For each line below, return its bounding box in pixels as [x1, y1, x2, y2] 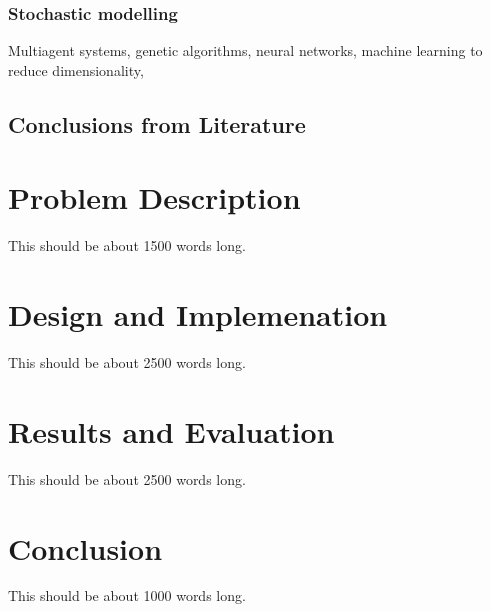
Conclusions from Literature [8, 108, 306, 139]
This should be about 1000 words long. [8, 585, 246, 606]
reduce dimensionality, [8, 59, 144, 80]
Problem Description [8, 177, 301, 218]
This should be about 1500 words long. [8, 235, 246, 256]
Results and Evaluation [8, 410, 335, 451]
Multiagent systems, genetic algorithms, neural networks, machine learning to [8, 40, 483, 61]
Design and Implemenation [8, 294, 388, 335]
